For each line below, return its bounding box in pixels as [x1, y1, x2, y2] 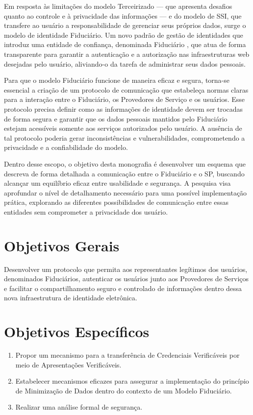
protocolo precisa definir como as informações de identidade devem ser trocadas [4, 103, 243, 114]
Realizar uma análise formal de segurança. [15, 402, 143, 412]
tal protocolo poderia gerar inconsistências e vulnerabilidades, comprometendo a [4, 132, 245, 143]
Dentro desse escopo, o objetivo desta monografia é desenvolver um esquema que [4, 158, 246, 169]
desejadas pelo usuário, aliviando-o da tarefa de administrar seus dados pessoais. [4, 58, 246, 69]
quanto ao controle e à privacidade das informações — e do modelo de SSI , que [4, 10, 242, 21]
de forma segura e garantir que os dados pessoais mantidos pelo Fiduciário [4, 113, 228, 123]
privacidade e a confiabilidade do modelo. [4, 142, 128, 152]
